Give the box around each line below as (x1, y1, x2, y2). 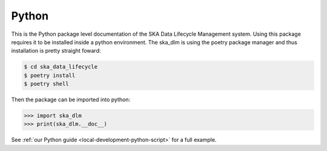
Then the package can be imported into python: (11, 96, 130, 103)
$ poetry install (24, 72, 76, 79)
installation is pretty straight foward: (11, 47, 101, 55)
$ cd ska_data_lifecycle (24, 64, 98, 70)
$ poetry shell (24, 81, 69, 87)
